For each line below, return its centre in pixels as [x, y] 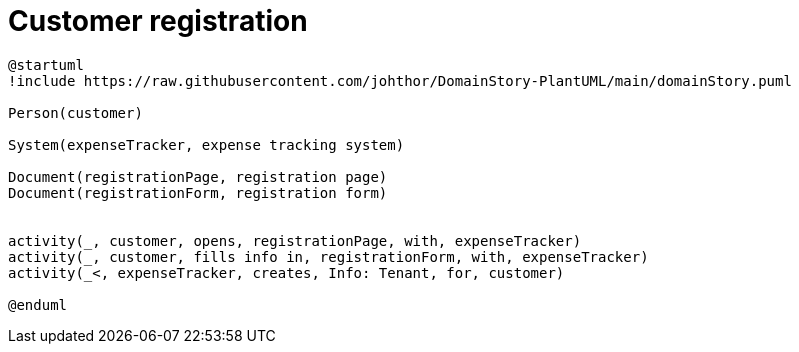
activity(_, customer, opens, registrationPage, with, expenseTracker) [295, 240]
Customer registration [158, 21]
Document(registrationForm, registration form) [198, 192]
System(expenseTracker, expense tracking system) [206, 144]
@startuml [46, 64]
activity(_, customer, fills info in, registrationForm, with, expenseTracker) [328, 256]
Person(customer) [75, 112]
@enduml [38, 304]
